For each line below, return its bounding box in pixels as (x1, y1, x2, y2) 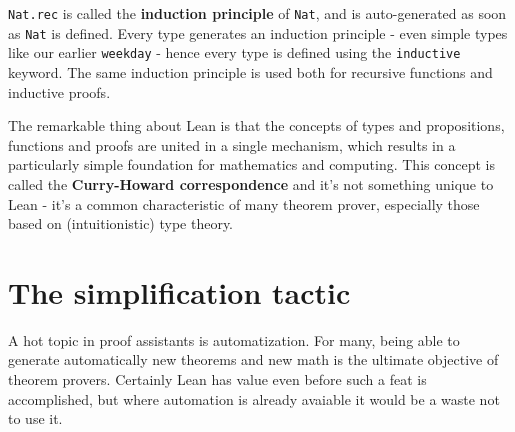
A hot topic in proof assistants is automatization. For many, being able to (8, 329, 460, 350)
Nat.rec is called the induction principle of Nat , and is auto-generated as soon (8, 3, 507, 23)
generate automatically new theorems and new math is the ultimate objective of (8, 349, 499, 370)
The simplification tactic (8, 271, 351, 312)
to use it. (8, 408, 63, 429)
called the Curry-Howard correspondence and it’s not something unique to (8, 173, 494, 194)
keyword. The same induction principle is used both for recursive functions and (8, 61, 493, 82)
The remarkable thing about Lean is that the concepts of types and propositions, (8, 115, 505, 136)
